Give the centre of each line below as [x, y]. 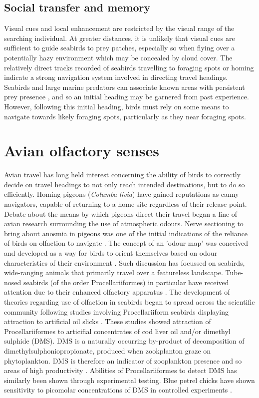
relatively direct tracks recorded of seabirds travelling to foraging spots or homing [129, 67]
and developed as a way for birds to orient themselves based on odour [111, 253]
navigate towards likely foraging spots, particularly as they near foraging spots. [125, 116]
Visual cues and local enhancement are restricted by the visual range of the [119, 28]
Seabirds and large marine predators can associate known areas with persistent [125, 87]
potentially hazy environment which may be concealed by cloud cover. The [118, 57]
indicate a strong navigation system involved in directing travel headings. [116, 77]
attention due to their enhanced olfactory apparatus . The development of [117, 292]
